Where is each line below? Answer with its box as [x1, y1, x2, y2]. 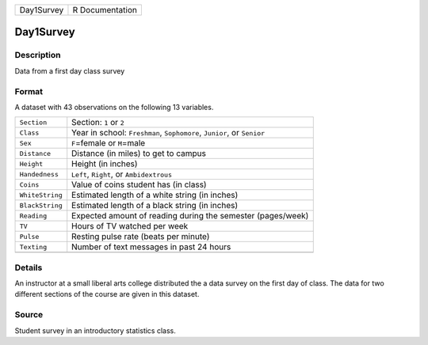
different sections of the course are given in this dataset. [14, 290, 200, 299]
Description [14, 50, 61, 61]
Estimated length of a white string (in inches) [71, 190, 239, 201]
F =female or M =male [71, 138, 146, 149]
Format [14, 85, 44, 97]
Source [14, 309, 44, 320]
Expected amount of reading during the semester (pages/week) [71, 210, 309, 222]
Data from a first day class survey [14, 66, 125, 75]
